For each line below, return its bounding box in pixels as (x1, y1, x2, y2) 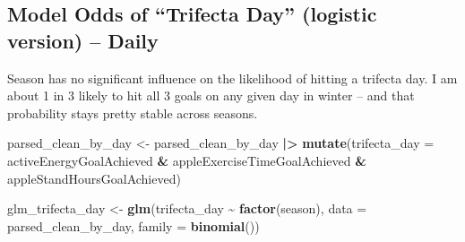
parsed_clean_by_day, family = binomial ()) (7, 216, 260, 235)
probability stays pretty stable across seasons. (7, 103, 258, 122)
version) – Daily (7, 26, 159, 54)
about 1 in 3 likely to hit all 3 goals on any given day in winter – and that (7, 86, 415, 105)
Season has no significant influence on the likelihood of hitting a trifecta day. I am (7, 68, 458, 87)
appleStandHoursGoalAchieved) (7, 169, 181, 187)
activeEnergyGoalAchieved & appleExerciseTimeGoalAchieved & (7, 151, 366, 169)
